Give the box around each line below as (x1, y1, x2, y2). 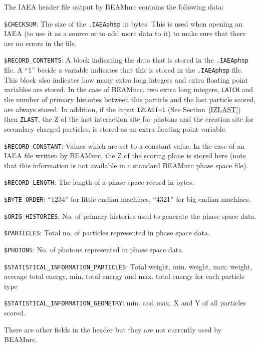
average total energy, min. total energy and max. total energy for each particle (4, 271, 245, 281)
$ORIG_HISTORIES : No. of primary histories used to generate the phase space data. (4, 210, 256, 221)
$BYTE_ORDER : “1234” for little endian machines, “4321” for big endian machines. (4, 194, 251, 204)
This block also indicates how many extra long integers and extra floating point (4, 74, 248, 85)
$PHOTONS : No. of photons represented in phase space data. (4, 244, 184, 254)
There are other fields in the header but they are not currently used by (4, 324, 222, 334)
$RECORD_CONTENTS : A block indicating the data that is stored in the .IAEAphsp (4, 55, 248, 65)
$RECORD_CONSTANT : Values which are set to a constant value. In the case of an (4, 140, 245, 151)
